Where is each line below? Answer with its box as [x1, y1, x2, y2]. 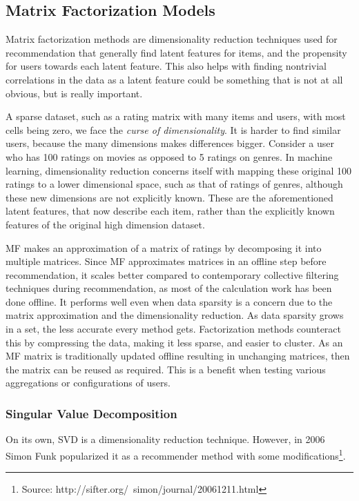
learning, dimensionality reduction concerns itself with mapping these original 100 [6, 163, 352, 177]
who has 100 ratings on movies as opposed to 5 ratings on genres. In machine [6, 149, 333, 164]
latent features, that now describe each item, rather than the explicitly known [6, 204, 335, 218]
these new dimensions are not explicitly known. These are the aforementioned [6, 190, 333, 204]
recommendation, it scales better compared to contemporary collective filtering [6, 267, 339, 282]
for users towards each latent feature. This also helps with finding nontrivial [6, 59, 327, 73]
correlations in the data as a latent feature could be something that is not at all [6, 72, 343, 86]
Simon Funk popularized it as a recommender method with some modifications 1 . [6, 446, 346, 462]
